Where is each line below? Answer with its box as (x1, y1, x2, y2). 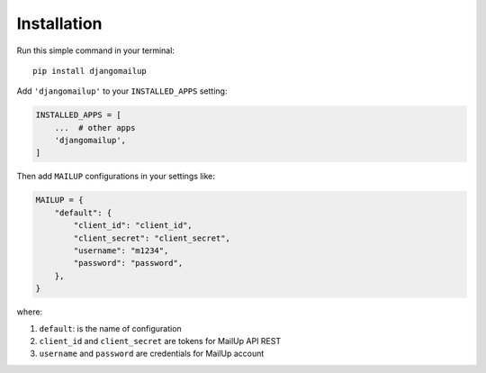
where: (16, 306, 43, 317)
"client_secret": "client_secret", (73, 232, 231, 243)
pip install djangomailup (32, 66, 148, 76)
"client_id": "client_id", (73, 221, 193, 231)
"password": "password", (73, 258, 184, 268)
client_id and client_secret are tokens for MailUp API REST (39, 335, 282, 346)
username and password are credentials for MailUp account (39, 348, 265, 359)
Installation (16, 14, 103, 33)
